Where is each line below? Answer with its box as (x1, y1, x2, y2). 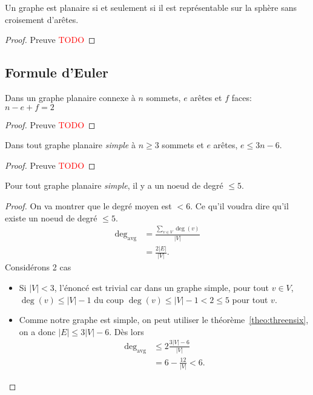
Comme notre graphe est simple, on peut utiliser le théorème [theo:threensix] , (19, 313, 309, 326)
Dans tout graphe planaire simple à (5, 139, 136, 151)
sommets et (162, 139, 204, 151)
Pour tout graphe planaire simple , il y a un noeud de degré (5, 179, 223, 192)
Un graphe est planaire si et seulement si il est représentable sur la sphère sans (5, 1, 297, 13)
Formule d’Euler (5, 63, 109, 82)
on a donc (19, 325, 56, 338)
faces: (231, 91, 252, 103)
